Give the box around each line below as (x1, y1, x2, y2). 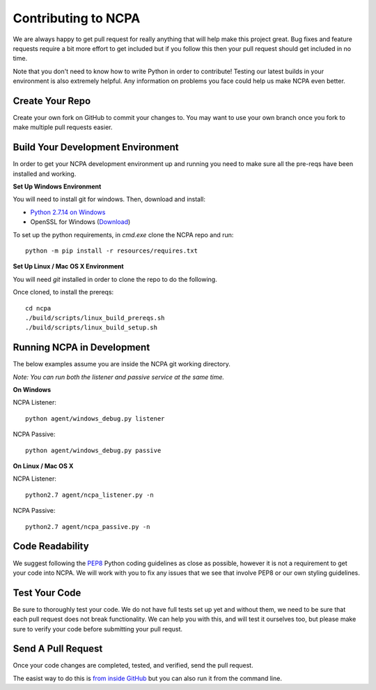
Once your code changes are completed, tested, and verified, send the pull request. (13, 661, 253, 670)
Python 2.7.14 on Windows (30, 208, 106, 216)
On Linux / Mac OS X (13, 462, 74, 470)
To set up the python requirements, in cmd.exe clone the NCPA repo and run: (13, 230, 234, 239)
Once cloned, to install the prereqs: (13, 288, 114, 297)
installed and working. (13, 170, 77, 178)
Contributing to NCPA (13, 10, 141, 26)
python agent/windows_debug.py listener (25, 414, 165, 422)
